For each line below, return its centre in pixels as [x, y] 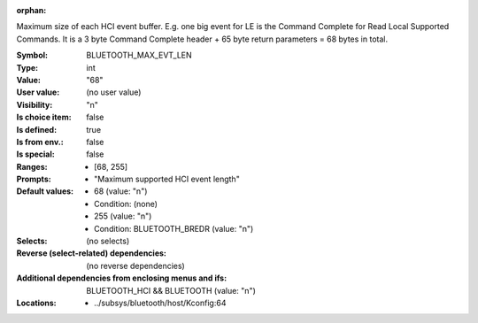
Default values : [45, 191]
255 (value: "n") [123, 216]
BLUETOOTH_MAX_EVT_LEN [139, 55]
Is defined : [37, 129]
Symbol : [32, 55]
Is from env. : [40, 142]
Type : [27, 67]
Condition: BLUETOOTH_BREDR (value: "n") [174, 228]
